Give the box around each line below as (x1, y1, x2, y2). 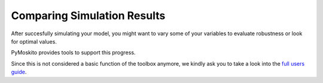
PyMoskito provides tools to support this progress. (11, 49, 136, 56)
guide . (11, 69, 27, 76)
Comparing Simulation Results (11, 9, 166, 22)
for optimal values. (11, 38, 57, 45)
